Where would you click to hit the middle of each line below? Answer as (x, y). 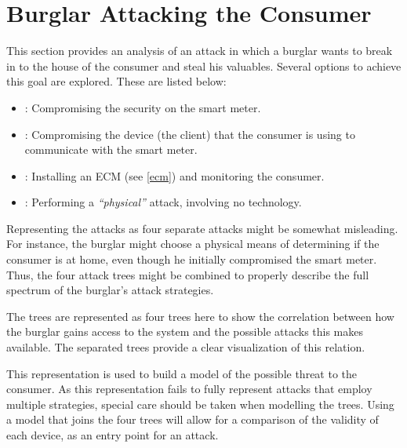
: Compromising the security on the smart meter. (143, 107)
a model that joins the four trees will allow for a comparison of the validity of (193, 419)
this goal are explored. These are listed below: (116, 81)
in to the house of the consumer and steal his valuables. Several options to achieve (204, 66)
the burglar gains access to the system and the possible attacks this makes (185, 331)
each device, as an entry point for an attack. (113, 435)
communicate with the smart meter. (111, 149)
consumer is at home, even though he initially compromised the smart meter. (192, 259)
